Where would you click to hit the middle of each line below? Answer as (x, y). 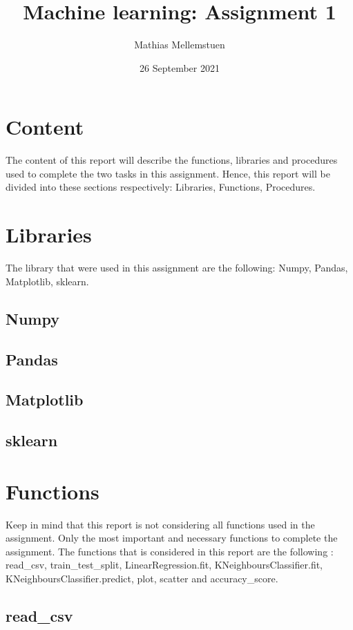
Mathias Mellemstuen (180, 45)
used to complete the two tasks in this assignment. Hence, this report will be (168, 173)
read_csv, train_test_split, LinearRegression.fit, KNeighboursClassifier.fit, (164, 565)
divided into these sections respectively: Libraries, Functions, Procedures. (161, 187)
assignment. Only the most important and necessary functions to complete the (172, 538)
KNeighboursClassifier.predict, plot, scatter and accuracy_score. (142, 578)
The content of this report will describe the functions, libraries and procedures (172, 160)
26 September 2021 (180, 67)
